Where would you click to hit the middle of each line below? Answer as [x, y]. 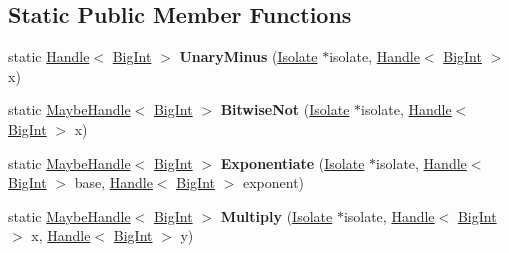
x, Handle [61, 235]
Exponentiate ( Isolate [292, 162]
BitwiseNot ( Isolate [285, 109]
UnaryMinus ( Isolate [248, 56]
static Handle [49, 56]
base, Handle [113, 182]
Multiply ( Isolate [276, 215]
